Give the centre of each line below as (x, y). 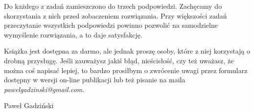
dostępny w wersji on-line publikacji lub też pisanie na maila (95, 80)
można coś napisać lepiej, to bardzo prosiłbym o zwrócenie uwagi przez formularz (126, 70)
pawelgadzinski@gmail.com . (44, 89)
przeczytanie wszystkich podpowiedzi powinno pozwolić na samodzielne (111, 25)
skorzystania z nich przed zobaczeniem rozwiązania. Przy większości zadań (115, 15)
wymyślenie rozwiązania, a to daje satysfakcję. (73, 34)
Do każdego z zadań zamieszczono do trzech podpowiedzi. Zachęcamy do (113, 6)
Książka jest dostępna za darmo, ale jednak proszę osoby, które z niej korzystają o (127, 51)
